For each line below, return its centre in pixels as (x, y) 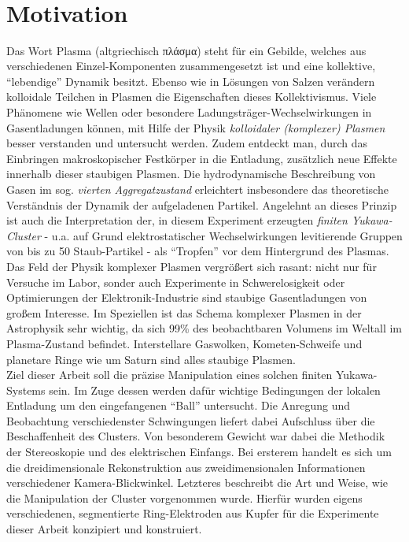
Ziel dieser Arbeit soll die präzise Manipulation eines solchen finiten (169, 375)
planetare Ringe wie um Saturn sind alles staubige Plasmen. (151, 359)
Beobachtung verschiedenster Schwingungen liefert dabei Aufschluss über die (191, 420)
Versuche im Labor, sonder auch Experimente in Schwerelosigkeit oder (176, 282)
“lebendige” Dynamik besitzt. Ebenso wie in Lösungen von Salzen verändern (191, 81)
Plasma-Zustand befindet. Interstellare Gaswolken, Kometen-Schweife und (184, 343)
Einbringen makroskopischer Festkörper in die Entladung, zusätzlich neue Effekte (202, 158)
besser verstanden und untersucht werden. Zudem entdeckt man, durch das (187, 143)
